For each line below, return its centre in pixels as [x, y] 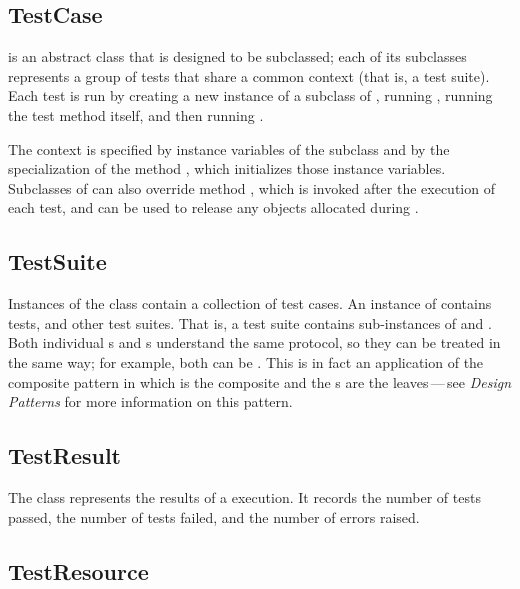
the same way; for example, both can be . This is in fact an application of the [246, 361]
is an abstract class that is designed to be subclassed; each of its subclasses [237, 56]
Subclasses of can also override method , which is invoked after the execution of [251, 187]
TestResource [78, 570]
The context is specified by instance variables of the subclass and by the [229, 148]
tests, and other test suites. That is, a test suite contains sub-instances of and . [250, 322]
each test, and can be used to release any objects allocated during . [213, 207]
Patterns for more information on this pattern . [150, 401]
